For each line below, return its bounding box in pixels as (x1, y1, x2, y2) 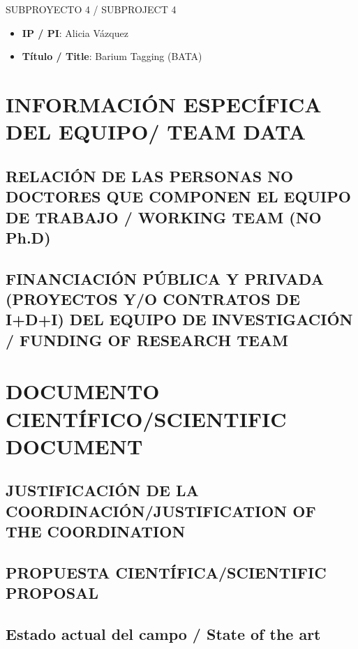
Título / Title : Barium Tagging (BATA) (22, 49, 202, 64)
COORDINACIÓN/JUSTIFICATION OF (6, 500, 316, 521)
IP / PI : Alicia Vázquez (22, 25, 128, 40)
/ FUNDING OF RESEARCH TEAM (6, 329, 289, 350)
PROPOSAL (6, 582, 98, 604)
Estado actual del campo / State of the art (6, 623, 321, 645)
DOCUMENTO (6, 377, 160, 405)
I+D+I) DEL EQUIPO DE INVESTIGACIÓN (6, 308, 353, 330)
